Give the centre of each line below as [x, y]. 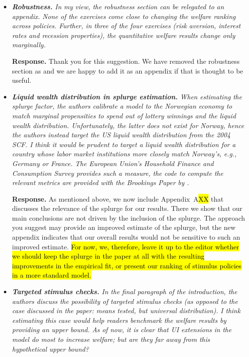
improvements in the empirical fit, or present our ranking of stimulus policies [127, 265]
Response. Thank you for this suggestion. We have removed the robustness [126, 61]
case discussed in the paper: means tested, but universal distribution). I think [126, 310]
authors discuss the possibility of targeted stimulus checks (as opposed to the [125, 301]
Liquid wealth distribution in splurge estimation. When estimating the [127, 96]
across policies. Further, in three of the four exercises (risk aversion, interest [126, 26]
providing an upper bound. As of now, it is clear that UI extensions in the [122, 329]
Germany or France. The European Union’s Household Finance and [113, 163]
